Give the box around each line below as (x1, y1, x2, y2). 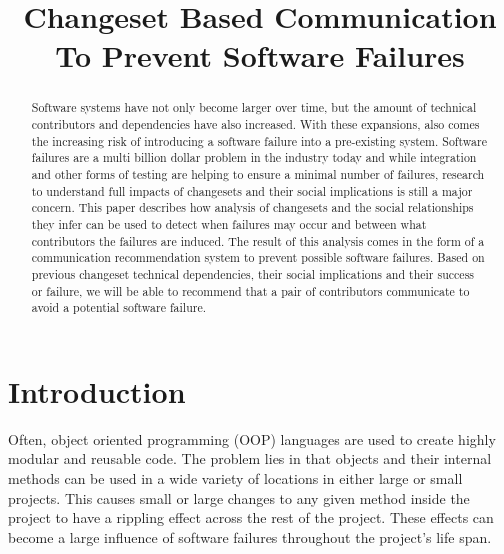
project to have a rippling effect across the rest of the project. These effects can (8, 507, 494, 528)
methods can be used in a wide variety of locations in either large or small (8, 468, 463, 489)
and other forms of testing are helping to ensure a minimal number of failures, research (31, 165, 485, 182)
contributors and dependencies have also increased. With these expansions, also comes (31, 116, 480, 133)
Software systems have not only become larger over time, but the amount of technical (31, 99, 477, 116)
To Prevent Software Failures (55, 35, 465, 76)
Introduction (8, 370, 186, 411)
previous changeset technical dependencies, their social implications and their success (31, 265, 474, 282)
